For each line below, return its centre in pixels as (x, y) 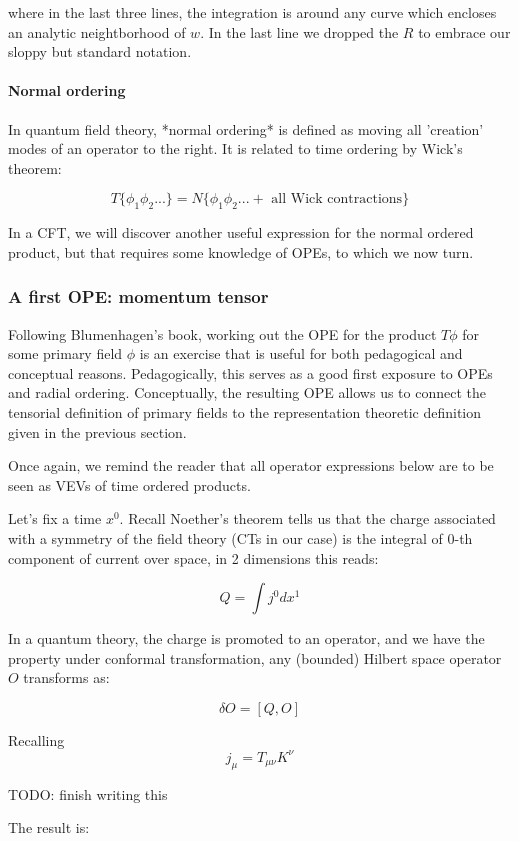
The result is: (49, 827)
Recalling (36, 739)
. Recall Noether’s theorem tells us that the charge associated (307, 518)
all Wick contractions (337, 199)
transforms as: (66, 677)
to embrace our (464, 31)
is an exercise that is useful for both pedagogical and (301, 353)
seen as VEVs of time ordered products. (129, 484)
